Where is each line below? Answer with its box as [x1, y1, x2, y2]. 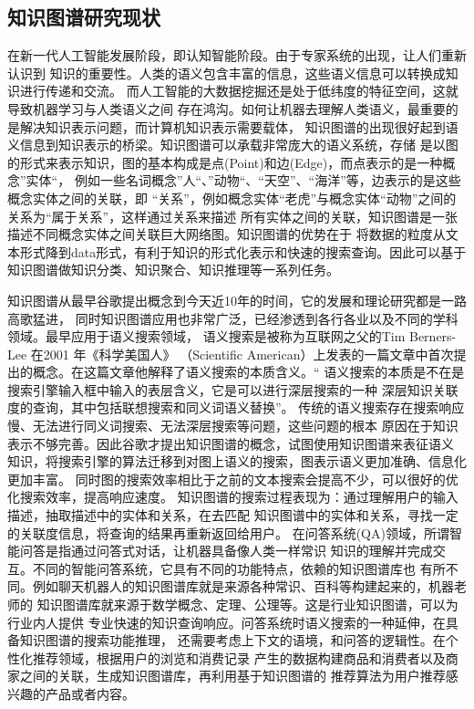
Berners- [408, 327, 457, 346]
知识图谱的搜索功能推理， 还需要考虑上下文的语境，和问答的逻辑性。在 [19, 631, 446, 650]
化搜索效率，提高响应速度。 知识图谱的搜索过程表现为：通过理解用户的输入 [7, 487, 459, 506]
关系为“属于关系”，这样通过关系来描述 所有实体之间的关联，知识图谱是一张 [7, 206, 458, 225]
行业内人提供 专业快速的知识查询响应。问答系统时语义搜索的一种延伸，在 [7, 612, 446, 631]
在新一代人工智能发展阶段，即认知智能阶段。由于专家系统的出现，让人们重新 [7, 46, 467, 65]
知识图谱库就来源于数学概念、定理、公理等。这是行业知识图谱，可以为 [36, 595, 459, 614]
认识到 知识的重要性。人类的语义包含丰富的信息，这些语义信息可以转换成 [7, 63, 446, 82]
